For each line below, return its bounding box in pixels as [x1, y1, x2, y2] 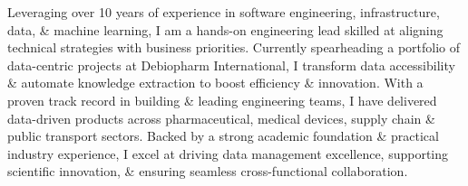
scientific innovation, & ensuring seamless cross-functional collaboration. [7, 162, 408, 181]
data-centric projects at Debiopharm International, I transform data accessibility [7, 55, 455, 74]
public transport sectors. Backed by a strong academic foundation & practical [7, 126, 439, 145]
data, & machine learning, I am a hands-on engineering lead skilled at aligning [7, 20, 444, 39]
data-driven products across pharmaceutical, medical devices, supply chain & [7, 108, 435, 127]
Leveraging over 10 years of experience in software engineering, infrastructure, [7, 3, 440, 21]
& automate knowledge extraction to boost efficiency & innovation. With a [7, 73, 424, 92]
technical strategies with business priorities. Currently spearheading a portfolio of [7, 38, 461, 57]
